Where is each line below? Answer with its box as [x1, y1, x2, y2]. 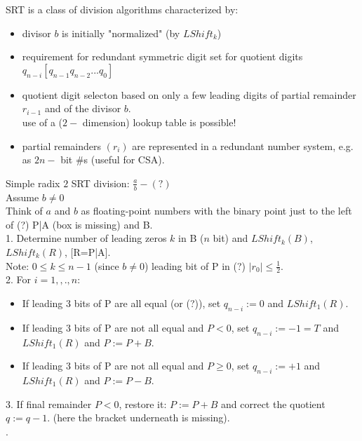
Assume [6, 189, 39, 204]
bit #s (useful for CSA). [60, 152, 165, 167]
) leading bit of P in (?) [144, 258, 246, 273]
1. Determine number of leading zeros [6, 231, 167, 245]
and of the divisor [44, 101, 121, 116]
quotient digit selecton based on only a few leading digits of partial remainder [22, 87, 356, 102]
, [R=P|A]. [65, 244, 111, 259]
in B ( [178, 231, 204, 245]
